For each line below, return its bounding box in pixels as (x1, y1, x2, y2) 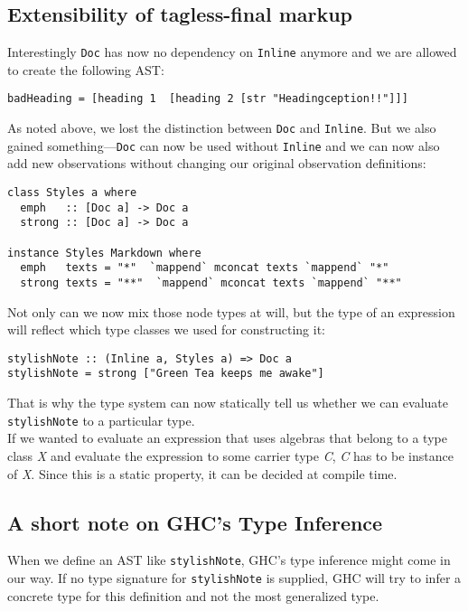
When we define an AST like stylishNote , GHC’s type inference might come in (7, 550, 451, 569)
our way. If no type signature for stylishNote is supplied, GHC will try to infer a (7, 569, 462, 587)
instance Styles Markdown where (7, 246, 201, 259)
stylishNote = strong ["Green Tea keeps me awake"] (7, 367, 324, 381)
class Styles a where (7, 186, 137, 200)
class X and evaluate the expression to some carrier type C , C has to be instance (7, 446, 454, 465)
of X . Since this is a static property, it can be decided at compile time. (7, 464, 398, 483)
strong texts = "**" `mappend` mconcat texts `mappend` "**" (20, 276, 402, 289)
